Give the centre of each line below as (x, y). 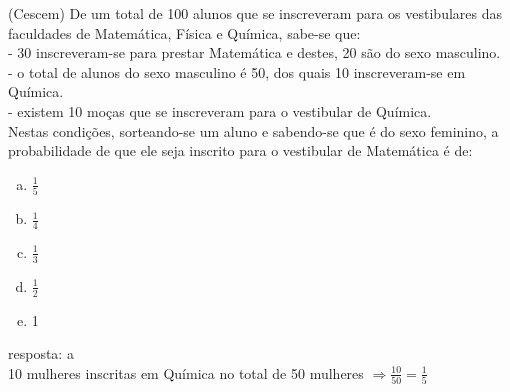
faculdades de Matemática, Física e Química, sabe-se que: (184, 32)
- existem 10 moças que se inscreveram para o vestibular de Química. (220, 110)
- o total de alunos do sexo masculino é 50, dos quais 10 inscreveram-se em (237, 71)
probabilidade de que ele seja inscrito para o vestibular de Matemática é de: (240, 150)
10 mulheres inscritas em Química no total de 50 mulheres (186, 372)
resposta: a (41, 353)
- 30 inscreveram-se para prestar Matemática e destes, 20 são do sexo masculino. (254, 52)
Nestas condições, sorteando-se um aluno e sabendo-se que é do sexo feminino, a (253, 130)
